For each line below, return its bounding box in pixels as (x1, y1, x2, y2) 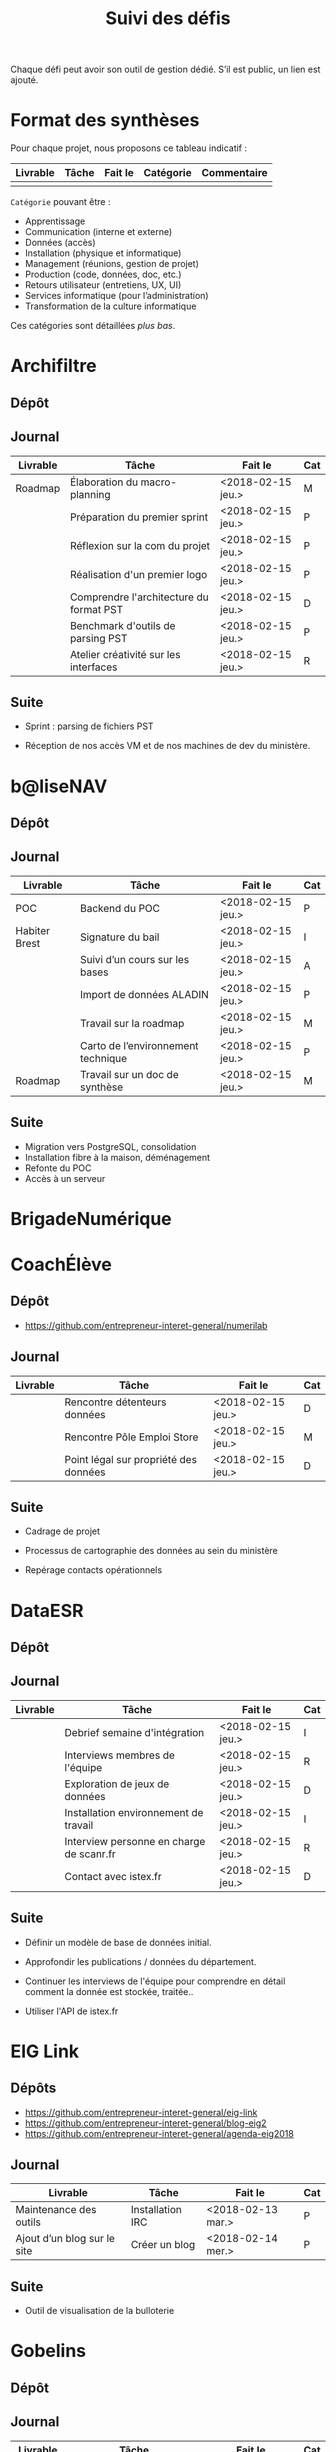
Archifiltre (10, 355, 97, 377)
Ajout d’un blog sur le (15, 2232, 115, 2246)
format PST (69, 602, 123, 616)
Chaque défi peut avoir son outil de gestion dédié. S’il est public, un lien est (10, 63, 321, 76)
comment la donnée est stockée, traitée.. (24, 1985, 194, 1997)
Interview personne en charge (64, 1834, 206, 1848)
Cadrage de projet (24, 1525, 101, 1537)
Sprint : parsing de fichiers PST (24, 720, 154, 732)
